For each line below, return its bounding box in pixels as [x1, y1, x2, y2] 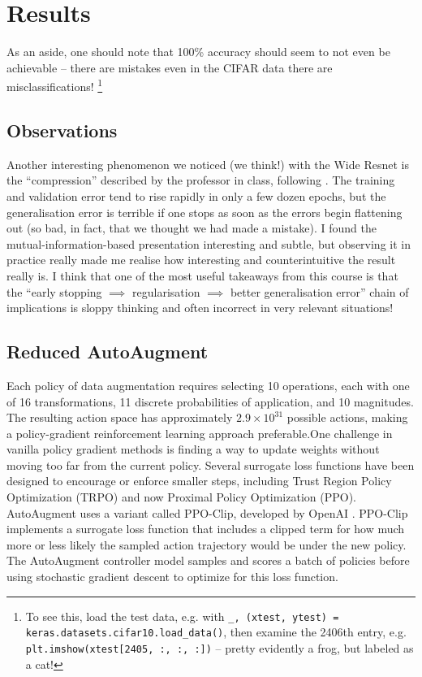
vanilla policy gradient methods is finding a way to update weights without [6, 440, 380, 458]
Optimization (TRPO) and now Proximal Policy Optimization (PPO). [6, 488, 356, 506]
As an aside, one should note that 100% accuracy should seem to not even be [6, 43, 390, 60]
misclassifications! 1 [6, 76, 103, 94]
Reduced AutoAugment [6, 339, 209, 364]
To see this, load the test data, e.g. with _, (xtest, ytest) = [25, 607, 339, 624]
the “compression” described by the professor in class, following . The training [6, 171, 395, 189]
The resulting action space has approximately [6, 409, 233, 426]
